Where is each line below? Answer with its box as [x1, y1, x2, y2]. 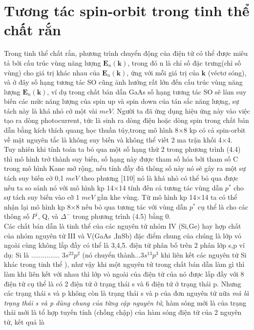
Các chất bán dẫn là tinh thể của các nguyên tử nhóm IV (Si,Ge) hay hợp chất [4, 221, 241, 231]
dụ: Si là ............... [4, 249, 60, 259]
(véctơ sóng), [208, 67, 247, 77]
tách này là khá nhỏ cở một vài [4, 105, 97, 116]
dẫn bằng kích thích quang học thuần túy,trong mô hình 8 [4, 125, 179, 135]
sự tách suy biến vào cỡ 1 [4, 192, 80, 202]
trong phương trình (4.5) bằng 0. [72, 211, 171, 221]
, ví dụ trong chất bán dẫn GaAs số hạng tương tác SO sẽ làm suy [47, 86, 247, 96]
